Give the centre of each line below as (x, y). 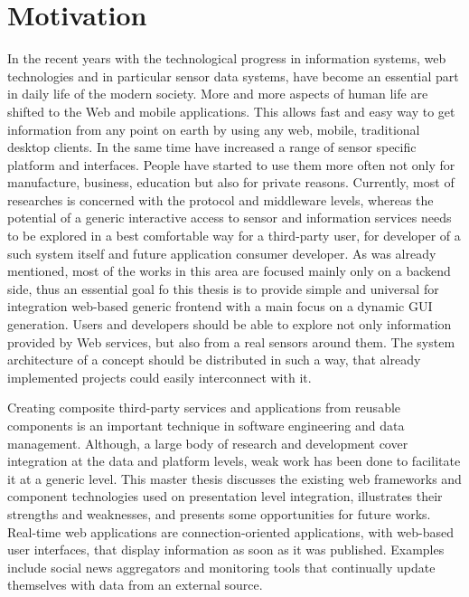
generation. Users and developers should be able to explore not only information (230, 324)
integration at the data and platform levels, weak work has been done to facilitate (234, 461)
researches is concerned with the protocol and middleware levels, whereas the (220, 199)
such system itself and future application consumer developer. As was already (222, 253)
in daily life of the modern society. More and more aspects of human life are (218, 94)
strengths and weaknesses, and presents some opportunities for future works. (219, 513)
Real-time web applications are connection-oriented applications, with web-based (230, 531)
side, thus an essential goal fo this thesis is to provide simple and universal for (223, 288)
